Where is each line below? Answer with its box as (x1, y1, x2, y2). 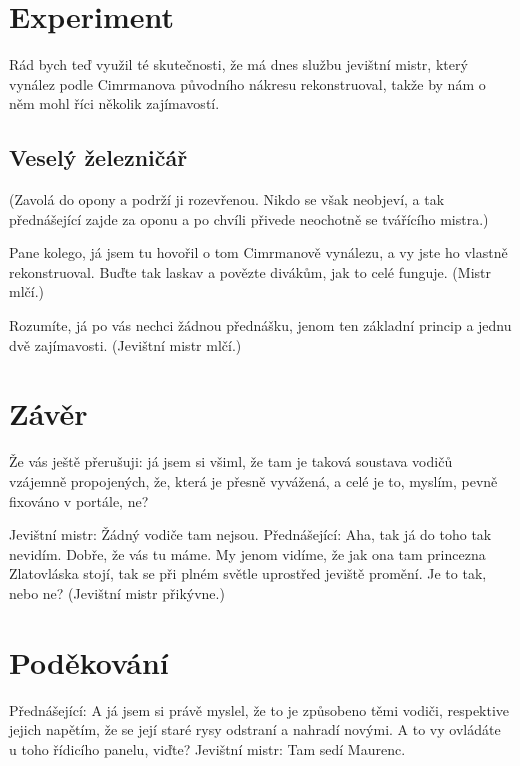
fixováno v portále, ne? (9, 490, 149, 511)
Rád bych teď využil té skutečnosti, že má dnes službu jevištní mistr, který (9, 54, 468, 75)
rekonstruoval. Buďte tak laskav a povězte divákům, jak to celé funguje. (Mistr (9, 261, 491, 282)
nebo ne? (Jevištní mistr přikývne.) (9, 582, 225, 603)
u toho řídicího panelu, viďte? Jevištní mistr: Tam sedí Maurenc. (9, 738, 406, 759)
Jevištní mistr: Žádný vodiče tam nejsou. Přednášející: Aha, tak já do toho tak (9, 524, 492, 545)
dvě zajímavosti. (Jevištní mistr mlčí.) (9, 334, 242, 355)
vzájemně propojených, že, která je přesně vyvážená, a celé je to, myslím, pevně (9, 470, 498, 491)
